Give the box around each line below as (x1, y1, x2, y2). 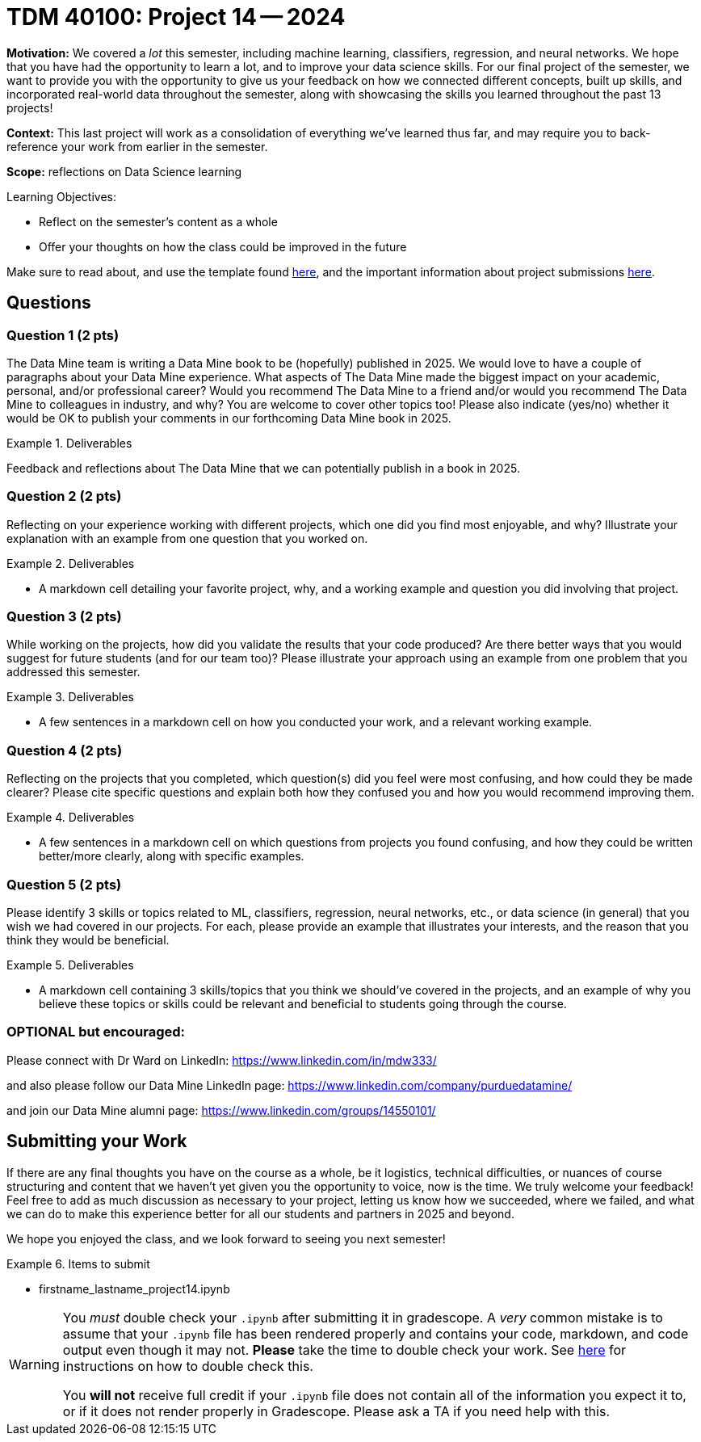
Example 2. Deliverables (6, 556, 135, 570)
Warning (9, 1356, 60, 1373)
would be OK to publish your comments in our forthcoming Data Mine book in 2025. (6, 410, 451, 425)
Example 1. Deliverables (6, 435, 132, 450)
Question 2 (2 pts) (6, 488, 122, 505)
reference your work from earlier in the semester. (6, 139, 268, 153)
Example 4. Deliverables (6, 810, 135, 825)
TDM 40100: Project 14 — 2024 (6, 3, 346, 31)
